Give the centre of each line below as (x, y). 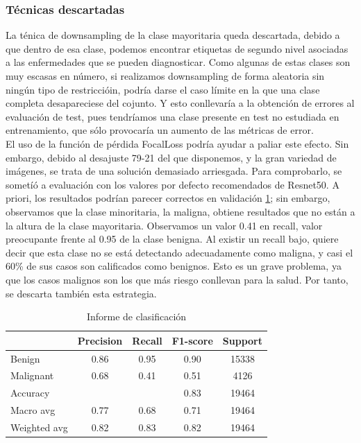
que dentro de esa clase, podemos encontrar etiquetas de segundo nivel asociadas (177, 48)
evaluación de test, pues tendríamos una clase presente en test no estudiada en (173, 116)
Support (242, 340)
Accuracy (30, 393)
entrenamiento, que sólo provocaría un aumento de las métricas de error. (160, 130)
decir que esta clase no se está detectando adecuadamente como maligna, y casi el (179, 252)
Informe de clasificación (136, 316)
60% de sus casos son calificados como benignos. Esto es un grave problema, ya (174, 266)
